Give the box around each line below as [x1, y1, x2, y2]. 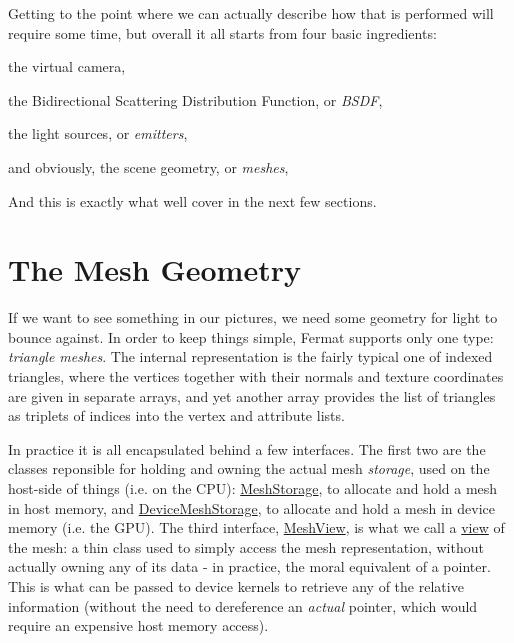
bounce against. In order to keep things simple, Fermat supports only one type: [8, 326, 494, 347]
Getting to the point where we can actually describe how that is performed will [8, 3, 494, 23]
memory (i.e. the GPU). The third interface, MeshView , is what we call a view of [8, 517, 505, 538]
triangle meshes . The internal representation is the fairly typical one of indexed [8, 346, 493, 367]
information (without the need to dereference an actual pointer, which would [8, 595, 478, 616]
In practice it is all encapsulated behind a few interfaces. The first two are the [8, 438, 486, 459]
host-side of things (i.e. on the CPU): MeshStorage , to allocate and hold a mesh [8, 478, 498, 499]
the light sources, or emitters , [8, 123, 188, 144]
